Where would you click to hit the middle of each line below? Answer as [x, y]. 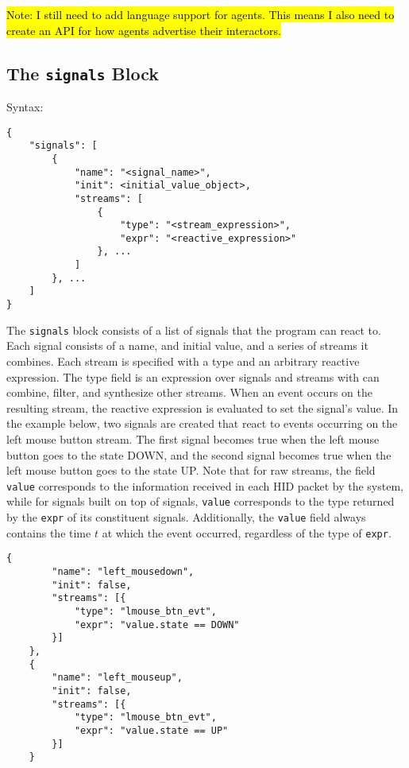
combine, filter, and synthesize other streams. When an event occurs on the [189, 392]
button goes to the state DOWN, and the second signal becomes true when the [199, 454]
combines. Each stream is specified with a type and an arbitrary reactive [183, 361]
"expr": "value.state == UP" [151, 730]
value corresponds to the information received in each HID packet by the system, [205, 485]
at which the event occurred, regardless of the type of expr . [247, 532]
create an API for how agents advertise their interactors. [144, 30]
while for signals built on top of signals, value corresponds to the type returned [201, 501]
